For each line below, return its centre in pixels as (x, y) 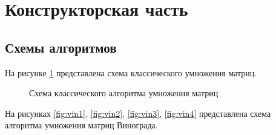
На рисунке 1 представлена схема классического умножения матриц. (131, 72)
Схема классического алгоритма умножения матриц (124, 93)
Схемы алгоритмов (61, 47)
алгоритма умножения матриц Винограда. (81, 125)
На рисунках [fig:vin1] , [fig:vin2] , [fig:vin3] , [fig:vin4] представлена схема (138, 113)
